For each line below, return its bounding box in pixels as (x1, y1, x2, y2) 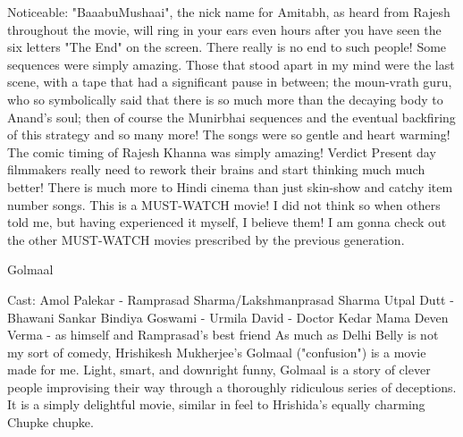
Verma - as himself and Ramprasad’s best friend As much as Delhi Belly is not (7, 325, 439, 344)
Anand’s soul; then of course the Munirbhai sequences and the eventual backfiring (7, 107, 456, 126)
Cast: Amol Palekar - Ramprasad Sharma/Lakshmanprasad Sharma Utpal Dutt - (7, 290, 454, 308)
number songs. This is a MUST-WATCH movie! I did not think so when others (7, 195, 441, 214)
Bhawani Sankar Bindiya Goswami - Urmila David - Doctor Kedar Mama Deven (7, 307, 449, 326)
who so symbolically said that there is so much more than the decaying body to (7, 89, 443, 108)
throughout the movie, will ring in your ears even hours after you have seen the (7, 20, 442, 38)
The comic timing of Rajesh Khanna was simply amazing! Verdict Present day (7, 142, 436, 161)
